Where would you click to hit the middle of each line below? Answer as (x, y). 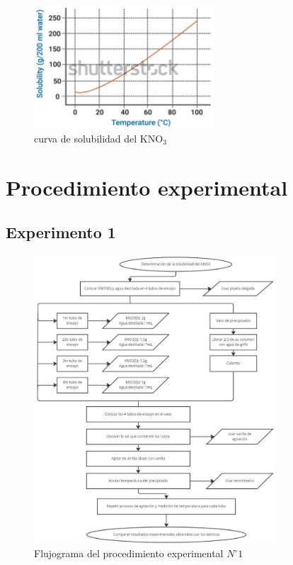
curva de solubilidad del (86, 138)
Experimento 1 (61, 232)
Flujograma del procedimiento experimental (129, 553)
